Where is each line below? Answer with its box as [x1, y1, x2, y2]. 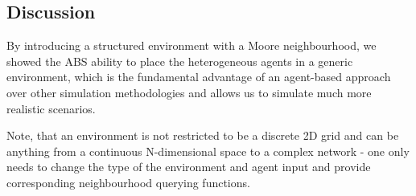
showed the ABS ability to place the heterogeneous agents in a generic [6, 52, 353, 69]
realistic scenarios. [6, 100, 96, 116]
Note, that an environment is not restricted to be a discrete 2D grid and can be [6, 127, 399, 144]
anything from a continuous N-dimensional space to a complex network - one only [6, 142, 410, 159]
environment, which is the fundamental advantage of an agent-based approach [6, 68, 391, 85]
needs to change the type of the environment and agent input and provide [6, 158, 371, 175]
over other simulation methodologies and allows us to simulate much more [6, 84, 372, 100]
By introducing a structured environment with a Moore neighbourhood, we [6, 37, 377, 54]
